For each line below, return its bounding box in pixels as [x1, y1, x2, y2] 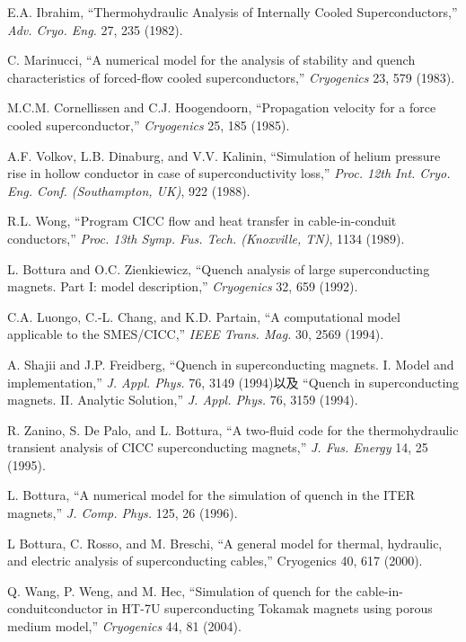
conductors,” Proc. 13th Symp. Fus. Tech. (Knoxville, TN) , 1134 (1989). [7, 228, 405, 247]
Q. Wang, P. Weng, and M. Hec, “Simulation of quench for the [7, 581, 353, 600]
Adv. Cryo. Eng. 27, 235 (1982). [7, 20, 183, 39]
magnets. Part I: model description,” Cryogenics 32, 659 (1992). [7, 277, 358, 296]
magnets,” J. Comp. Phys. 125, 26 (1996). [7, 504, 238, 522]
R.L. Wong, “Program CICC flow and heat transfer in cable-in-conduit [7, 211, 397, 230]
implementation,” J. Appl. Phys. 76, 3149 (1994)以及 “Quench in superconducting [7, 372, 460, 391]
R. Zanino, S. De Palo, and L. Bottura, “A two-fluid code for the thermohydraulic [7, 420, 459, 439]
